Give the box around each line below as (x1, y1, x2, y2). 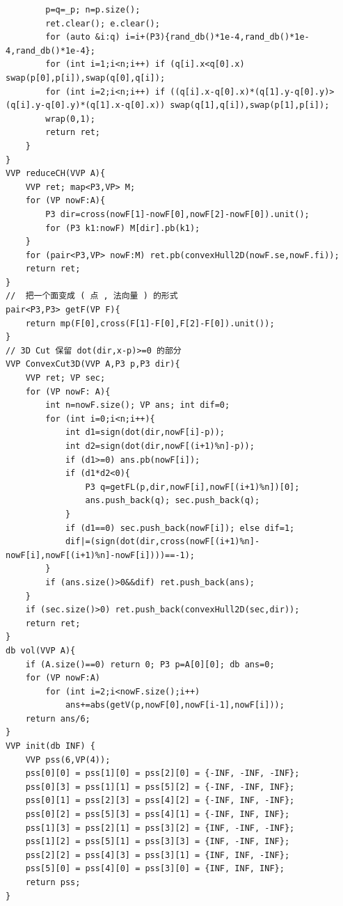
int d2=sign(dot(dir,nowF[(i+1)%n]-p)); (65, 441, 255, 451)
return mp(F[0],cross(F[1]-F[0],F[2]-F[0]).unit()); (25, 318, 275, 328)
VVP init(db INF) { (6, 741, 95, 752)
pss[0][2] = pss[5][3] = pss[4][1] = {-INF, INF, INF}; (25, 809, 290, 820)
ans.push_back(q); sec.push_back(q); (85, 495, 260, 506)
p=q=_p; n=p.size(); (45, 5, 141, 15)
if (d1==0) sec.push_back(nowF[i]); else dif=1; (65, 523, 295, 533)
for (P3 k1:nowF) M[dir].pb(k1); (45, 223, 200, 233)
